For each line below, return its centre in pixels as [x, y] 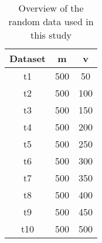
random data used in [51, 21]
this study [51, 35]
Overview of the [51, 8]
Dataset [28, 58]
